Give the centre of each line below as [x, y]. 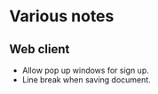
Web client [39, 49]
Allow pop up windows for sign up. [85, 70]
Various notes [62, 16]
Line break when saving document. [86, 80]
